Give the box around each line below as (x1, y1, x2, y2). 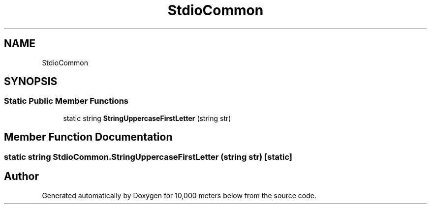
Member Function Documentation (4, 131, 173, 144)
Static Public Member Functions (4, 96, 129, 106)
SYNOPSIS (4, 75, 58, 88)
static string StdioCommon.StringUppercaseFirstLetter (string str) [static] (4, 151, 293, 162)
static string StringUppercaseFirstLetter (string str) (63, 114, 231, 122)
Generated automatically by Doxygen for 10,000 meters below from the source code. (42, 191, 316, 200)
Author (4, 170, 39, 183)
